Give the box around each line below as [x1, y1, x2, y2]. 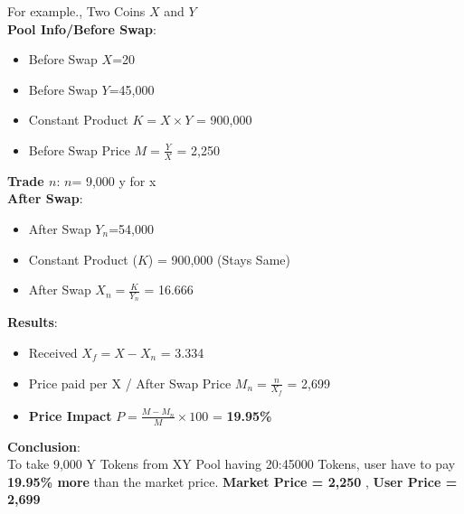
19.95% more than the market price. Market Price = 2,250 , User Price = [7, 472, 458, 491]
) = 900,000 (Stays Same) [147, 249, 290, 268]
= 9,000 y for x [71, 171, 156, 190]
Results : [7, 313, 58, 332]
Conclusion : [7, 436, 80, 455]
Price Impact [28, 406, 112, 425]
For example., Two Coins [7, 2, 146, 20]
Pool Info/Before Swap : [7, 19, 156, 38]
